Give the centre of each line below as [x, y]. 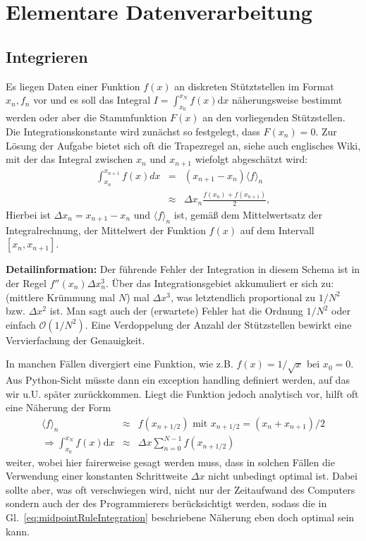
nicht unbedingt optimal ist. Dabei [283, 476]
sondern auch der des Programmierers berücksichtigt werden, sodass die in [166, 503]
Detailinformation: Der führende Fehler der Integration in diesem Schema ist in [183, 269]
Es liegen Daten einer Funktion [73, 86]
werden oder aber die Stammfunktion [86, 117]
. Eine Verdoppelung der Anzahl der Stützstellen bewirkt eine [218, 324]
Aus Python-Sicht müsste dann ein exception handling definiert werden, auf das [178, 380]
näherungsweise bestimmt [287, 100]
